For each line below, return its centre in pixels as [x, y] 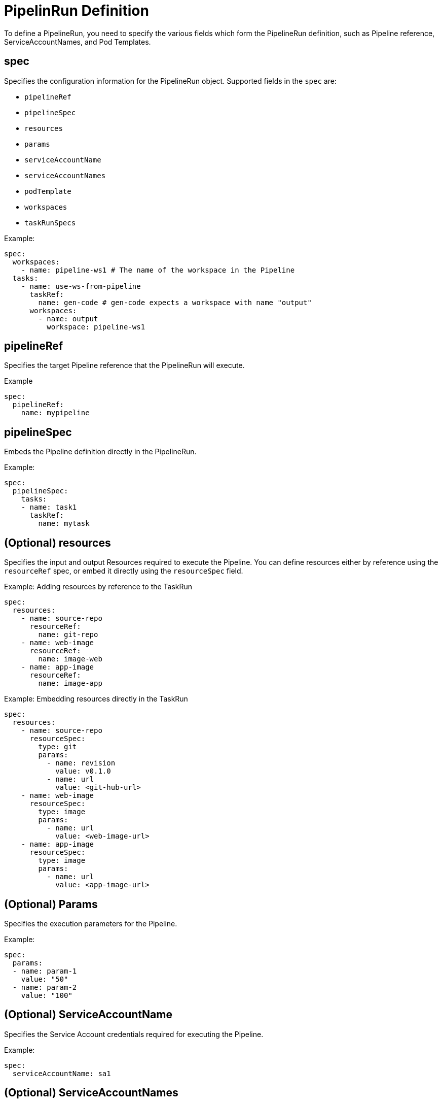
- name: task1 [49, 507]
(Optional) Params [51, 904]
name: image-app [70, 683]
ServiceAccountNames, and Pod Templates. [78, 42]
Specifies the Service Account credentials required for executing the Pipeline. [134, 1034]
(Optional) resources [58, 543]
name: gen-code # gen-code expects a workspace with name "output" [175, 302]
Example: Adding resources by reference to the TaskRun [98, 587]
